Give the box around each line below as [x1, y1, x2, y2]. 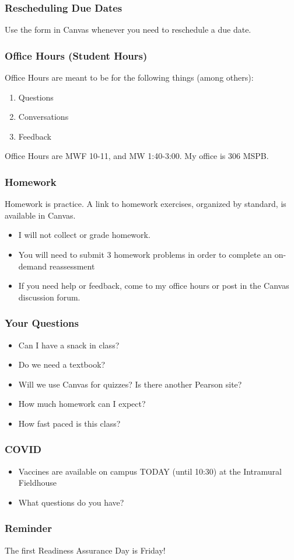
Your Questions [5, 316, 79, 330]
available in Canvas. [5, 209, 76, 221]
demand [18, 260, 47, 272]
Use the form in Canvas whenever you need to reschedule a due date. [5, 23, 251, 36]
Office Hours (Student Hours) [5, 48, 148, 63]
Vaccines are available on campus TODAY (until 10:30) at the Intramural [18, 465, 282, 477]
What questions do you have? [18, 496, 124, 508]
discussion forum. [18, 291, 80, 303]
